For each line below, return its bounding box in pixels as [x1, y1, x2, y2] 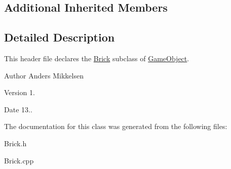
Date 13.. [4, 104, 32, 114]
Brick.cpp [4, 155, 34, 165]
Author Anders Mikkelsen [4, 70, 84, 80]
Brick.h [4, 138, 27, 148]
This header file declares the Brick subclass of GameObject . [4, 53, 189, 63]
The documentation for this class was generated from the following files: [4, 121, 227, 132]
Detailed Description [4, 29, 115, 45]
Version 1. [4, 87, 35, 98]
